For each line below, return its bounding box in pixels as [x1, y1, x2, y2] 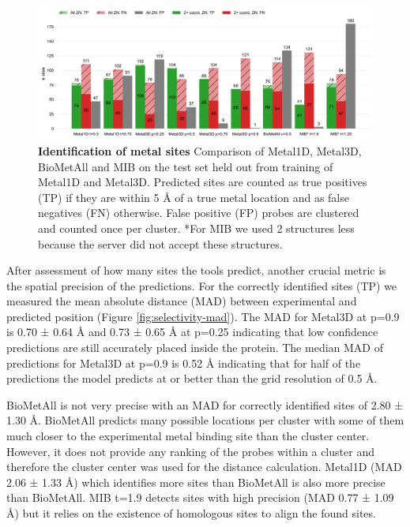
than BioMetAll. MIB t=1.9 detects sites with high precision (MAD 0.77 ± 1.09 [6, 489, 394, 506]
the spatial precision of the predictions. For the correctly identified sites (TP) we [6, 277, 397, 293]
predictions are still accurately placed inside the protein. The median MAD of [6, 339, 383, 356]
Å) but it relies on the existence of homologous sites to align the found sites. [6, 505, 376, 521]
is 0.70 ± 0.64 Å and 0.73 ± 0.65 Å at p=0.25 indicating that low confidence [6, 323, 378, 340]
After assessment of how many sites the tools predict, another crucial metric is [6, 262, 386, 278]
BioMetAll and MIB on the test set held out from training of [38, 158, 333, 174]
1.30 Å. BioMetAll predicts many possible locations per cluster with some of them [6, 412, 404, 428]
